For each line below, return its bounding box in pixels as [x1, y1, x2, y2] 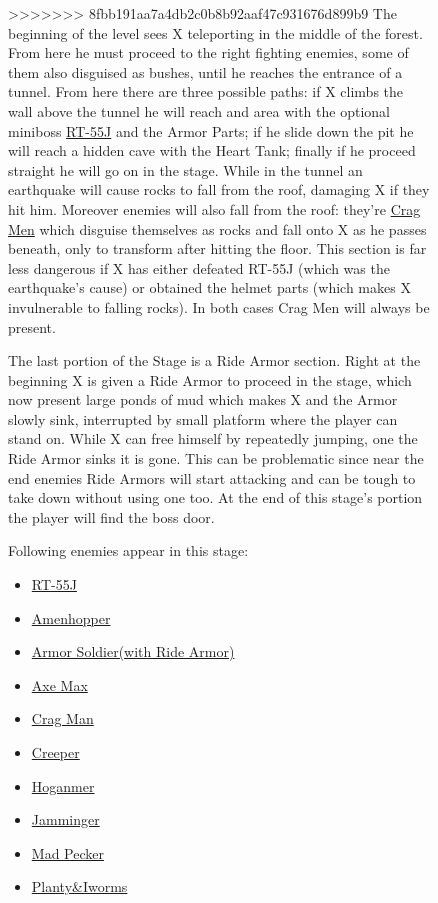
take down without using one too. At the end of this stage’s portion [8, 487, 423, 508]
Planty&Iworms [31, 876, 128, 897]
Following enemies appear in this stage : [8, 540, 249, 561]
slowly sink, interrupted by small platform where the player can [8, 408, 398, 429]
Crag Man [31, 708, 94, 729]
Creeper [31, 742, 80, 762]
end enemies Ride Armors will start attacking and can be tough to [8, 467, 416, 488]
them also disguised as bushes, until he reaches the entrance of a [8, 61, 403, 82]
